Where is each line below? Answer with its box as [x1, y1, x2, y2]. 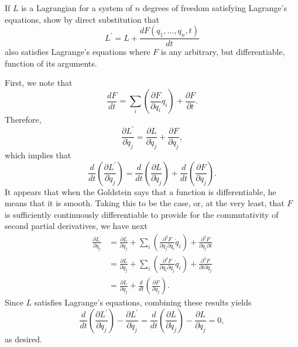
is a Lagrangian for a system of [21, 2, 133, 13]
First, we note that [5, 77, 73, 89]
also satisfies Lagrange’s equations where [5, 46, 150, 58]
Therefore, [5, 113, 42, 125]
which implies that [5, 148, 71, 161]
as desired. [5, 332, 42, 345]
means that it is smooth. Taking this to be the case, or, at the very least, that [5, 197, 285, 209]
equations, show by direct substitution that [5, 13, 160, 25]
